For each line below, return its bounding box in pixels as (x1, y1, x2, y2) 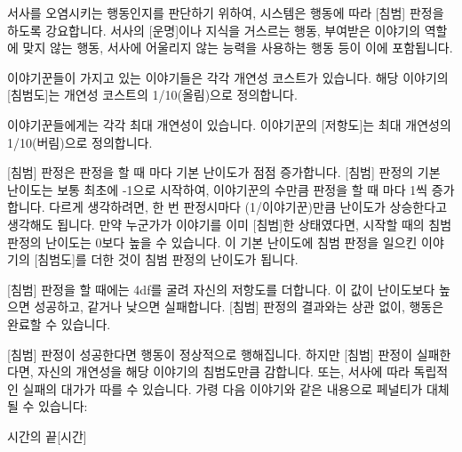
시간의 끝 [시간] (7, 426, 87, 445)
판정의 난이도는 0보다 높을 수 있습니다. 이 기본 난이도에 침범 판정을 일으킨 (7, 232, 418, 251)
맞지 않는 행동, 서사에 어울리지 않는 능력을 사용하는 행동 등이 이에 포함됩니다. (22, 38, 453, 57)
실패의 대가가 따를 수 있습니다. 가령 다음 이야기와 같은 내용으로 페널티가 (22, 379, 423, 398)
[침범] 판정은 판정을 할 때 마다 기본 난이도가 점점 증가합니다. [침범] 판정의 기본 (7, 163, 441, 182)
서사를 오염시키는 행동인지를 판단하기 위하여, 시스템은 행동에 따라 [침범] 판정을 (7, 4, 444, 21)
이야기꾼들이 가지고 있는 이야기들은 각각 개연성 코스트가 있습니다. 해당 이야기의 (7, 68, 449, 86)
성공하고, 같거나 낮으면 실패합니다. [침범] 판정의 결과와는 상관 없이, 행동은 (34, 297, 444, 316)
